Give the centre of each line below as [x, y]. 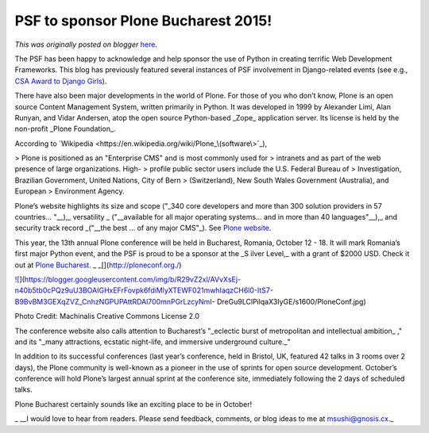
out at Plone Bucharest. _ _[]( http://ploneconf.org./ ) [98, 265]
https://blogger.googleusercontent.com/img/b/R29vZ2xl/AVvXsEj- [133, 279]
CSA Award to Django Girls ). [61, 81]
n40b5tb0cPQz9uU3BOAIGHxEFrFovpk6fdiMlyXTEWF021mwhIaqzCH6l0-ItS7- [144, 290]
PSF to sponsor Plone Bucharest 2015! [143, 21]
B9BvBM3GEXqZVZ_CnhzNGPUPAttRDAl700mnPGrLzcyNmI [113, 301]
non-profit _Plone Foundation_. [65, 129]
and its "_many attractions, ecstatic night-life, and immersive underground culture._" [153, 342]
